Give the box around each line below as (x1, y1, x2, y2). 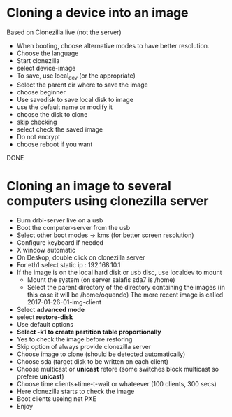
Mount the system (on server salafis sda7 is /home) (27, 275, 175, 284)
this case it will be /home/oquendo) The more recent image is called (27, 290, 224, 299)
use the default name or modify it (16, 103, 113, 111)
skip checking (16, 118, 57, 126)
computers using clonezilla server (6, 192, 209, 208)
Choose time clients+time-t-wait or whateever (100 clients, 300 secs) (16, 379, 217, 388)
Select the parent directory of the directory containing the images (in (27, 283, 225, 291)
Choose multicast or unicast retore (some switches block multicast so (16, 365, 219, 373)
